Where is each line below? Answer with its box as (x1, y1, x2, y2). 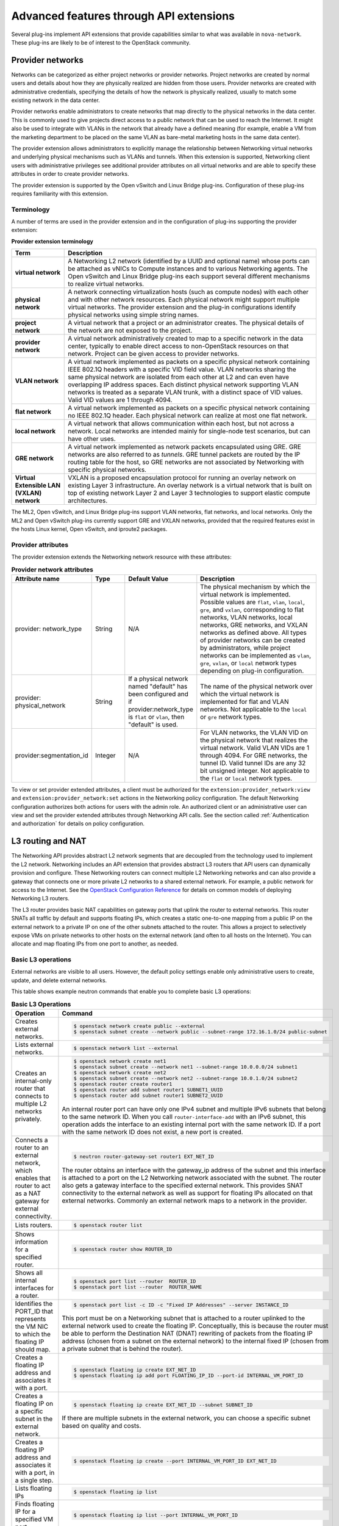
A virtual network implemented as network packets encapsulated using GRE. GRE (68, 443, 302, 451)
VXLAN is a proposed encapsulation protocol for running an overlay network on (68, 474, 296, 482)
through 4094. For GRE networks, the (200, 751, 308, 759)
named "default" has (128, 682, 188, 690)
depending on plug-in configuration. (200, 666, 304, 674)
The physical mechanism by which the (200, 582, 310, 591)
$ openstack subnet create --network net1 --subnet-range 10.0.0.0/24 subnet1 (73, 1063, 298, 1070)
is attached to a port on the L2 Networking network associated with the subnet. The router (62, 1173, 321, 1182)
